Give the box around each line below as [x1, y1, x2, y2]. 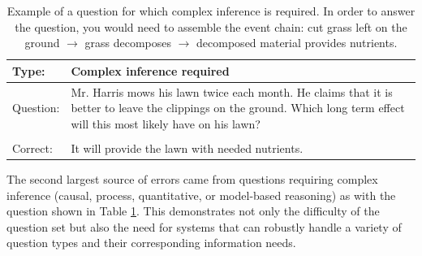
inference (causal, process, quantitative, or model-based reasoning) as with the [6, 186, 396, 203]
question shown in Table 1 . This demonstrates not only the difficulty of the [6, 202, 380, 219]
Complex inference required [71, 62, 230, 79]
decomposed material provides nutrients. [196, 34, 398, 51]
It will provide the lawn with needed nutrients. [71, 139, 304, 156]
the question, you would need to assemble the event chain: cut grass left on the [15, 18, 407, 35]
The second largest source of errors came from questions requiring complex [6, 171, 378, 187]
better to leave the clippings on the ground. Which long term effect [71, 99, 405, 116]
